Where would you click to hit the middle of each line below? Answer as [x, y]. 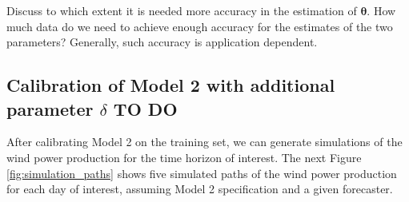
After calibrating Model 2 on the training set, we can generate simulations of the [204, 142]
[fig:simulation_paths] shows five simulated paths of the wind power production [202, 173]
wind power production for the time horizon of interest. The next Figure [184, 157]
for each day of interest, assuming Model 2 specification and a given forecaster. [200, 189]
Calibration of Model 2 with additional [171, 85]
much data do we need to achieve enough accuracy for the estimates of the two [200, 26]
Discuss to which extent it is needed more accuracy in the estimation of [182, 10]
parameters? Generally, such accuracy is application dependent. [162, 42]
